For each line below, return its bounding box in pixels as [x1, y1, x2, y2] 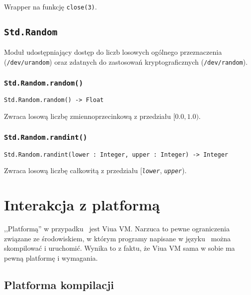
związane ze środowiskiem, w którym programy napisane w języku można [4, 233, 231, 243]
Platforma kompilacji [4, 277, 114, 292]
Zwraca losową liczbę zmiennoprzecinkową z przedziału [4, 111, 171, 121]
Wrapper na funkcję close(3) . [4, 1, 97, 11]
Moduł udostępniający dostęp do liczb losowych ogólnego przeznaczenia [4, 47, 222, 57]
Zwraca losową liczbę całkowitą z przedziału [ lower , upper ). [4, 165, 187, 176]
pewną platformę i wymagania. [4, 252, 98, 263]
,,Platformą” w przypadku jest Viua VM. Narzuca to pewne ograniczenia [4, 223, 230, 233]
